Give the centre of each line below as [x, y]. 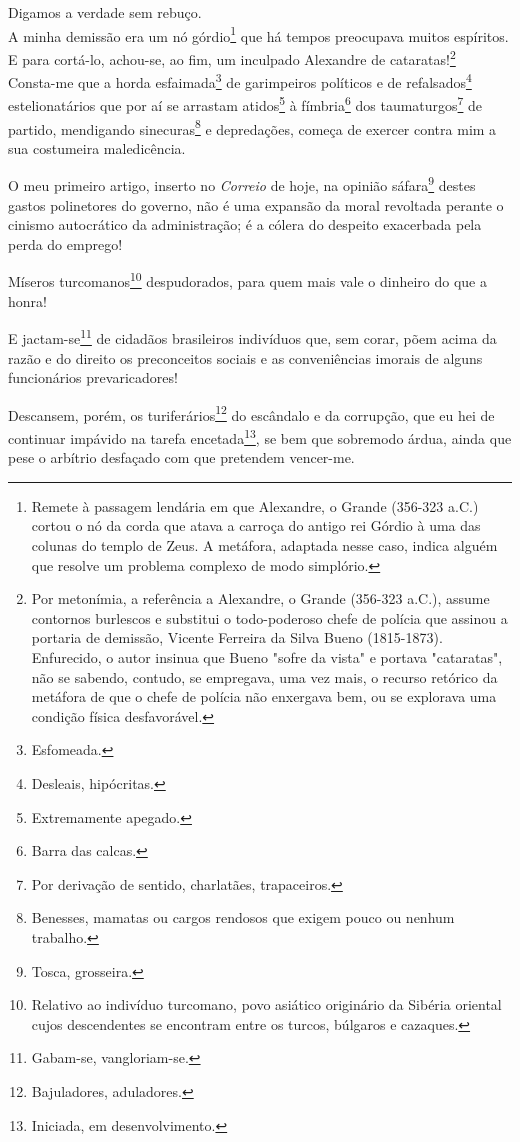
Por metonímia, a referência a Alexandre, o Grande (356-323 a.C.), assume [260, 598]
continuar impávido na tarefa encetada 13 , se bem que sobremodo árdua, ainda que [260, 436]
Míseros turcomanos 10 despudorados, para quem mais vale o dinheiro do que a [247, 280]
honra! [27, 300]
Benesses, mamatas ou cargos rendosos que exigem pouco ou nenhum [243, 917]
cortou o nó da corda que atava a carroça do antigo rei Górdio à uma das [256, 525]
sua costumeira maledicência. [97, 147]
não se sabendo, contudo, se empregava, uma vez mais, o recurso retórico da [264, 676]
